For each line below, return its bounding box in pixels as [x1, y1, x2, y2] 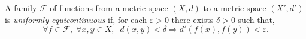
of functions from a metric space [50, 2, 168, 14]
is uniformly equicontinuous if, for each [5, 13, 147, 25]
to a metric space [203, 2, 266, 14]
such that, [238, 13, 275, 25]
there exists [171, 13, 214, 25]
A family [5, 2, 37, 14]
